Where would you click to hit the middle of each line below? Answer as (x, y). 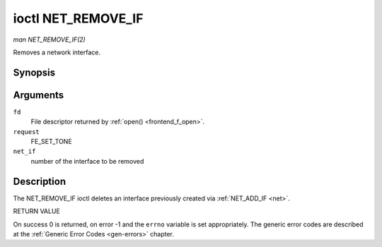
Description (40, 181)
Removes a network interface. (57, 52)
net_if (24, 151)
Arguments (39, 95)
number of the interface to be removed (87, 161)
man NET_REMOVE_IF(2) (50, 40)
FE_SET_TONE (51, 142)
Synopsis (34, 72)
